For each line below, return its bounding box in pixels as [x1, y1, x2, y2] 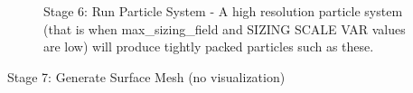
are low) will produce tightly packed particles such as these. [43, 37, 374, 56]
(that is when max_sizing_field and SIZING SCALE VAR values [43, 19, 406, 38]
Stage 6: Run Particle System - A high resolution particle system [43, 2, 403, 20]
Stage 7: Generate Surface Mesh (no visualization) [7, 67, 286, 86]
